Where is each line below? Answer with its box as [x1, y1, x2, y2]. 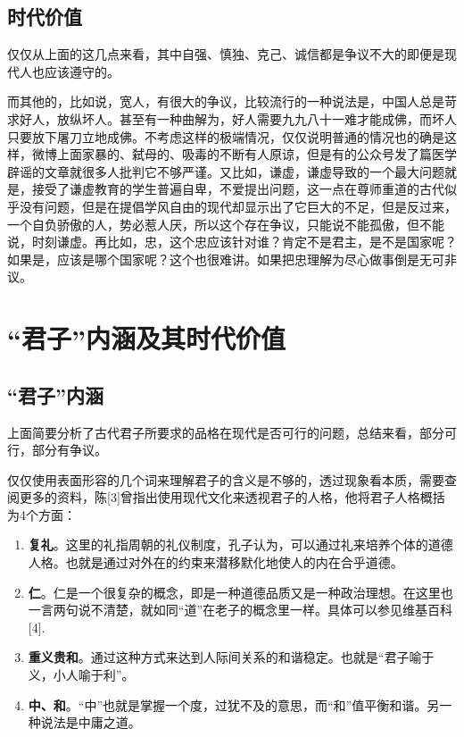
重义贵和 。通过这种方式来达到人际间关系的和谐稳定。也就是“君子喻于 [28, 648, 435, 666]
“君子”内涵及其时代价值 [7, 320, 286, 356]
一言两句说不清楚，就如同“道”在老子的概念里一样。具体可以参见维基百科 [28, 600, 453, 619]
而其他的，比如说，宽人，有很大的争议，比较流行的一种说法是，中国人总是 [7, 92, 444, 111]
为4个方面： [7, 505, 76, 523]
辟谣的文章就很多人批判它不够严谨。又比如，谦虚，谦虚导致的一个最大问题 [7, 162, 444, 180]
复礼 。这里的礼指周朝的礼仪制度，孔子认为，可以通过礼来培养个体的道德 [28, 535, 453, 554]
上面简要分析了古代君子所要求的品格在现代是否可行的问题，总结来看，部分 [7, 423, 444, 441]
